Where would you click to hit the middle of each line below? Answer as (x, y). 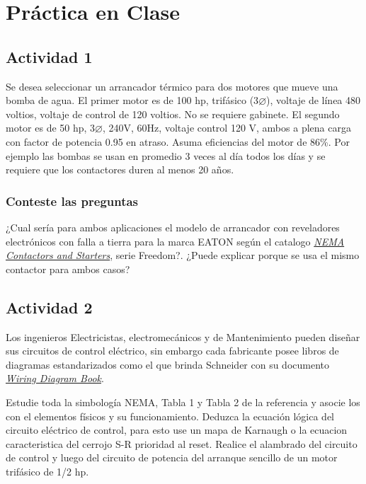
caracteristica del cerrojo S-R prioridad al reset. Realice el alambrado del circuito (182, 443)
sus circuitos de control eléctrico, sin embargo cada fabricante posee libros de (172, 351)
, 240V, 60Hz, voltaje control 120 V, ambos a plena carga (227, 128)
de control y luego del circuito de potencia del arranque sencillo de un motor (172, 457)
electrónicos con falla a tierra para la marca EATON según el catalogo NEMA (175, 241)
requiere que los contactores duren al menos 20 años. (120, 169)
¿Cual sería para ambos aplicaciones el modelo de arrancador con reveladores (173, 227)
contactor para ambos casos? (68, 269)
